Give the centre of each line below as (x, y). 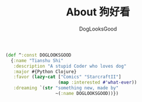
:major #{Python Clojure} (45, 71)
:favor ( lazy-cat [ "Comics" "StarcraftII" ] (67, 77)
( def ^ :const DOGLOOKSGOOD (38, 55)
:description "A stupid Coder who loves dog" (70, 66)
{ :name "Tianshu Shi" (37, 60)
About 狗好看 (98, 12)
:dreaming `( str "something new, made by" (66, 88)
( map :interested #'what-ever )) (97, 83)
